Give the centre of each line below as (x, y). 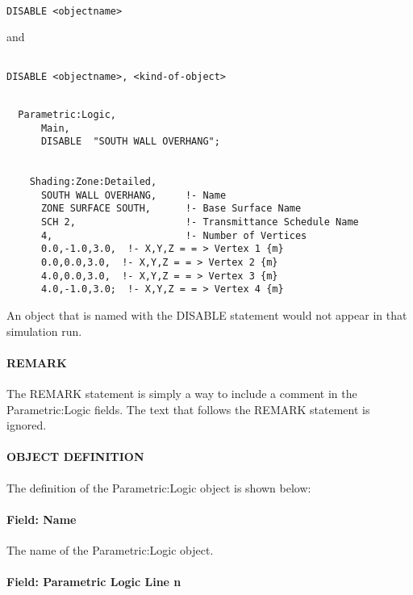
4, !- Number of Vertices (174, 235)
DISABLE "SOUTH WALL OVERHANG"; (130, 142)
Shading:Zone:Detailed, (93, 182)
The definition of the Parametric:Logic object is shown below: (159, 487)
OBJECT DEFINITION (75, 457)
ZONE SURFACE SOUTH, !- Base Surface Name (171, 209)
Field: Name (42, 519)
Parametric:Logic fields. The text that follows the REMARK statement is (188, 409)
